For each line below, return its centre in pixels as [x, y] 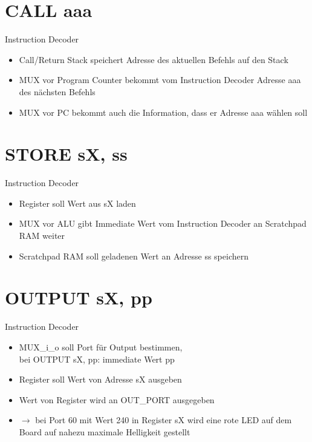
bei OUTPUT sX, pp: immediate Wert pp [97, 359]
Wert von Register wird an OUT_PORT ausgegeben [117, 399]
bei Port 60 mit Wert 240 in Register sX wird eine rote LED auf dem [164, 420]
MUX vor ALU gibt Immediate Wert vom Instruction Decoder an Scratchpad [163, 223]
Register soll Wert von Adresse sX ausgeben [100, 379]
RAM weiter [42, 235]
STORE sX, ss [66, 154]
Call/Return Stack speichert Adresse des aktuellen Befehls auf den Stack [154, 59]
